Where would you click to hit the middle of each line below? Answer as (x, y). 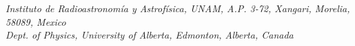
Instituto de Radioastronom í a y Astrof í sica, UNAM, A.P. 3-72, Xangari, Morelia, (178, 8)
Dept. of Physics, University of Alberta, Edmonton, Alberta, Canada (150, 35)
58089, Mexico (36, 21)
